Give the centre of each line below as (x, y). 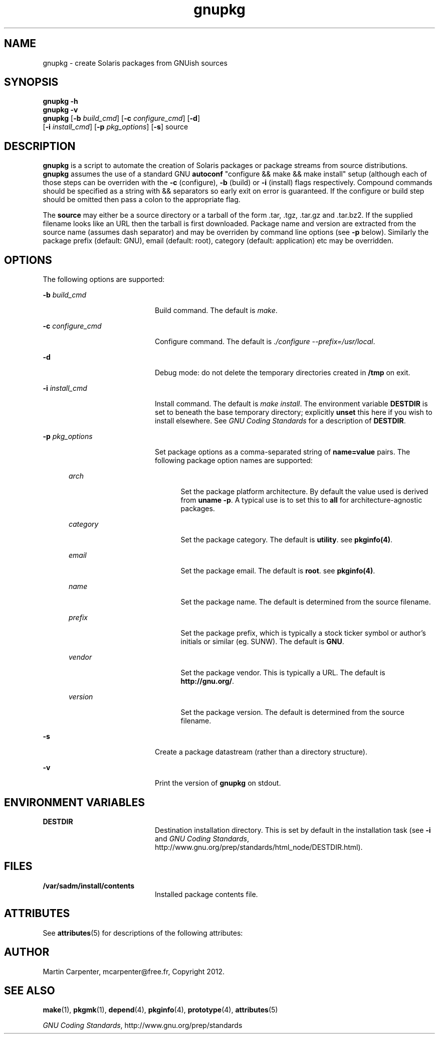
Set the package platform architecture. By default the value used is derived (304, 492)
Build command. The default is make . (216, 311)
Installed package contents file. (206, 894)
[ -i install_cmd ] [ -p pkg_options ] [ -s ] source (116, 127)
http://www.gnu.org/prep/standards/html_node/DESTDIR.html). (259, 847)
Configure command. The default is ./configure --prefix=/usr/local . (265, 342)
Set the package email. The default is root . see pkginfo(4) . (278, 571)
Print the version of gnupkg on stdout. (218, 783)
